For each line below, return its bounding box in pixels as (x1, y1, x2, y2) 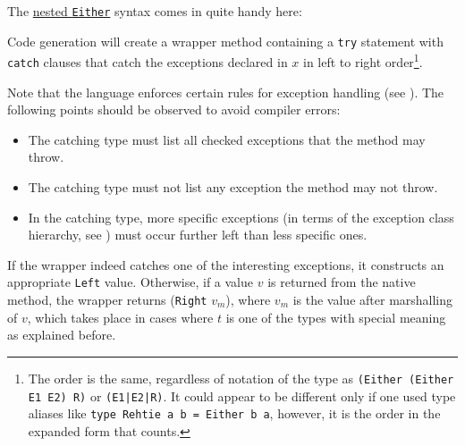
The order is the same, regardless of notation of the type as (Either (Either (28, 368, 454, 387)
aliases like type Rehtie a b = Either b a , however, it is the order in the (28, 404, 441, 423)
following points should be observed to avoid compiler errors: (7, 100, 341, 119)
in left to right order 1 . (303, 50, 423, 71)
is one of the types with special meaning (225, 307, 446, 326)
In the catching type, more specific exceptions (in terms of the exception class (28, 207, 454, 226)
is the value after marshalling (292, 290, 453, 309)
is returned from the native (267, 273, 416, 291)
